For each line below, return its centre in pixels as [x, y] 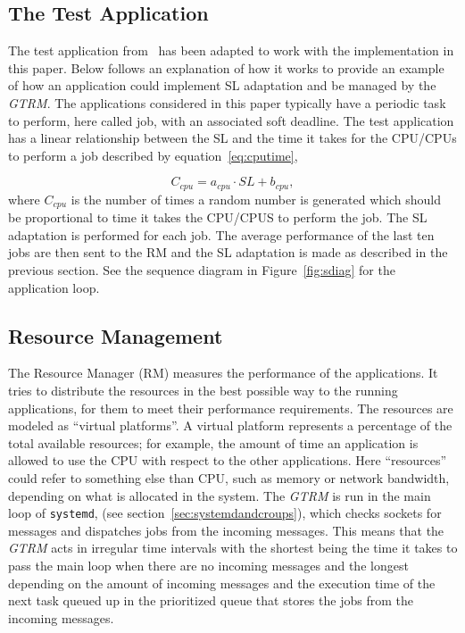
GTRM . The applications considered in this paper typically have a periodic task [227, 102]
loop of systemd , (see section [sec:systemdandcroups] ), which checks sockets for [225, 513]
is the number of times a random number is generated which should [256, 199]
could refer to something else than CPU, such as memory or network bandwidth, [229, 478]
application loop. [54, 287]
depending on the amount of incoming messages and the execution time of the [222, 583]
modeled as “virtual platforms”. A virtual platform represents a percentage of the [230, 425]
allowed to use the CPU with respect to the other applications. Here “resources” [228, 460]
